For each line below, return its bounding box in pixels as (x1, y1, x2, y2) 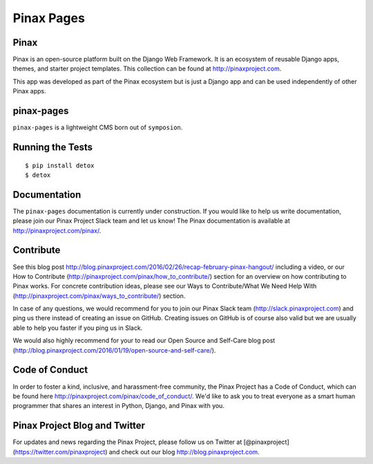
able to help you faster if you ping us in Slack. (12, 324, 143, 332)
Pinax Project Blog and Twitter (12, 420, 145, 431)
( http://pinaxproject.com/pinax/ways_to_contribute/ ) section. (12, 291, 186, 300)
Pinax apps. (12, 87, 46, 95)
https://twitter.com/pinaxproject (15, 447, 106, 456)
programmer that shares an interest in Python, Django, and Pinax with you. (12, 402, 224, 410)
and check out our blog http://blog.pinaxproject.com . (108, 447, 260, 456)
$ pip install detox (25, 161, 95, 169)
